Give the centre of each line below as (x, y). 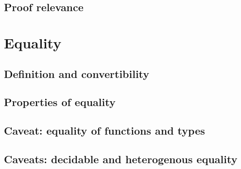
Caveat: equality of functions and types (104, 131)
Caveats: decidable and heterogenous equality (121, 159)
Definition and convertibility (77, 73)
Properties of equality (60, 102)
